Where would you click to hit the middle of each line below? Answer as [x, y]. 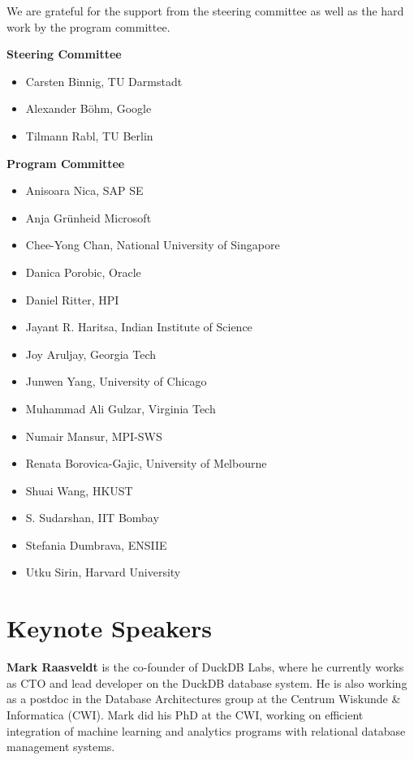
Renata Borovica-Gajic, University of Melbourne [146, 463]
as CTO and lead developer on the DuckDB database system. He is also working [207, 682]
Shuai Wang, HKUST [79, 490]
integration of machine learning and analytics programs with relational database [206, 730]
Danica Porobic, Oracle [83, 272]
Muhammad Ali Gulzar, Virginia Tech [121, 408]
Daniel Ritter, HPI [72, 299]
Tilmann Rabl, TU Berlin [89, 135]
